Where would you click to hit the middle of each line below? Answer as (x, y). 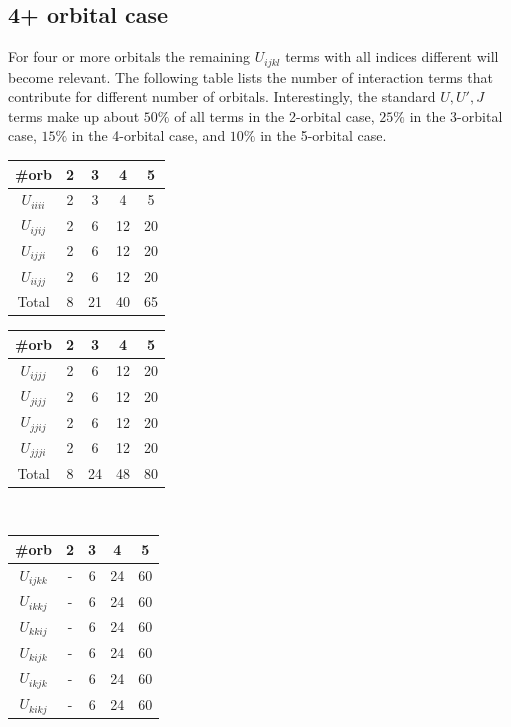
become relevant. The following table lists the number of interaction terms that (250, 76)
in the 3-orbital (456, 115)
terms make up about (74, 115)
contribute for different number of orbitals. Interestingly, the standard (222, 96)
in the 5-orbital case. (323, 135)
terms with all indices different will (392, 56)
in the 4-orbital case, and (148, 135)
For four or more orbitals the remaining (129, 56)
